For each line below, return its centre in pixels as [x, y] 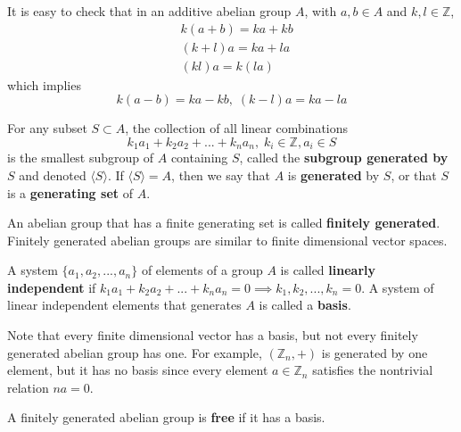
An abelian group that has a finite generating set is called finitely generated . [224, 223]
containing [199, 158]
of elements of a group [202, 270]
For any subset [47, 128]
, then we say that [221, 174]
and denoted [53, 174]
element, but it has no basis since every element [138, 370]
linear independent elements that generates [124, 305]
